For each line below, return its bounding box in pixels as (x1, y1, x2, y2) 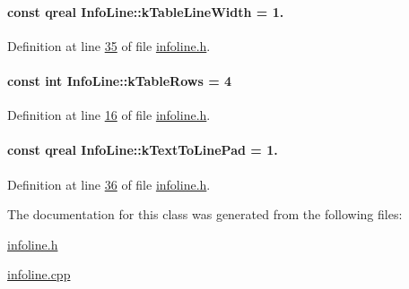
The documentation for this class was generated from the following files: (7, 205, 403, 224)
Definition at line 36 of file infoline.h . (7, 174, 211, 193)
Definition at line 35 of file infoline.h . (7, 36, 211, 55)
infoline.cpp (7, 265, 71, 284)
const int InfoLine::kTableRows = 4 (7, 71, 232, 89)
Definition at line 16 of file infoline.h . (7, 106, 211, 124)
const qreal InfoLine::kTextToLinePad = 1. (7, 140, 278, 159)
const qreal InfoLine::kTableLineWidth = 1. (7, 2, 284, 21)
